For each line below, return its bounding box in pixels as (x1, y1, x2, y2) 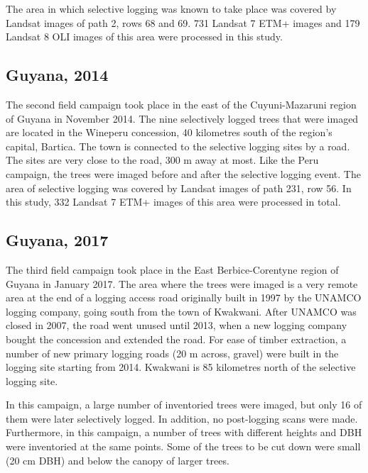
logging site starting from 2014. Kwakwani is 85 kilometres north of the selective (6, 360, 356, 374)
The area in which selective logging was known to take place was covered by (6, 1, 337, 16)
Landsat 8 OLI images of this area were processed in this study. (6, 29, 283, 44)
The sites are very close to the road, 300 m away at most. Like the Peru (6, 152, 319, 167)
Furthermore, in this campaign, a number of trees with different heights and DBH (6, 425, 362, 440)
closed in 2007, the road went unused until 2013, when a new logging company (6, 318, 347, 333)
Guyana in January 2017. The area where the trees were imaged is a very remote (6, 276, 358, 291)
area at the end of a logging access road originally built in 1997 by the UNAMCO (6, 290, 362, 305)
